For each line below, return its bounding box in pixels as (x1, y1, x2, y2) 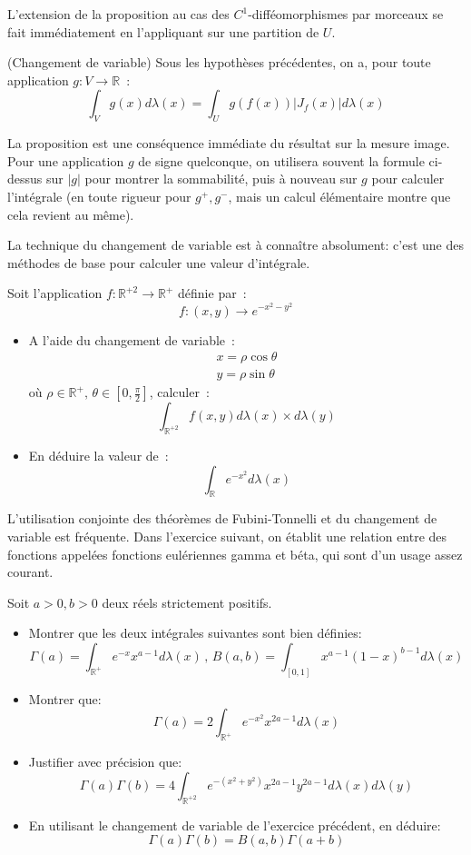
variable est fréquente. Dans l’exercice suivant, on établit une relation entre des (7, 526, 447, 545)
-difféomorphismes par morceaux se (248, 5, 444, 23)
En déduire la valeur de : (28, 446, 169, 464)
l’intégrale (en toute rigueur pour (7, 186, 191, 205)
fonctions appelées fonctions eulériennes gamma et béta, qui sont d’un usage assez (7, 544, 463, 563)
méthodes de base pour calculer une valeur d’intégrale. (7, 253, 310, 272)
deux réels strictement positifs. (102, 592, 272, 611)
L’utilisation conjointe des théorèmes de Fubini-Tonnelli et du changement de (7, 509, 437, 528)
